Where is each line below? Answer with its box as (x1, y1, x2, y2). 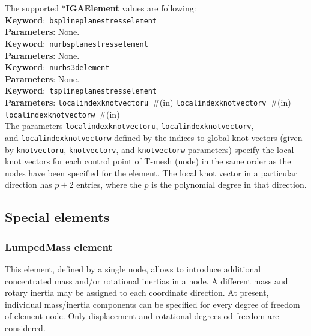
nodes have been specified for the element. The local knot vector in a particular (5, 166, 297, 179)
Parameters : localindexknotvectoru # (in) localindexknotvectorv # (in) (5, 96, 291, 108)
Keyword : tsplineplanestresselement (5, 84, 157, 97)
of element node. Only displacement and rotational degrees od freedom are (5, 310, 279, 322)
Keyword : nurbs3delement (5, 61, 110, 73)
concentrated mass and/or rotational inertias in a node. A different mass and (5, 274, 288, 287)
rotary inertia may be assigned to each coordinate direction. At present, (5, 286, 269, 299)
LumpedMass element (5, 239, 113, 254)
